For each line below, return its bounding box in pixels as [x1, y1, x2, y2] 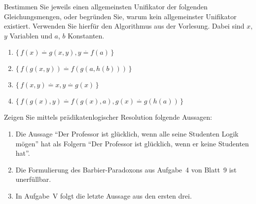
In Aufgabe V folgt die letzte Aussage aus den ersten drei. [15, 190, 192, 201]
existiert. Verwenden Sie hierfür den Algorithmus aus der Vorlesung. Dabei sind [4, 21, 245, 31]
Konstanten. [68, 30, 105, 40]
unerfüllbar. [15, 174, 51, 184]
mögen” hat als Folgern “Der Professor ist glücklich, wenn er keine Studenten [15, 138, 249, 148]
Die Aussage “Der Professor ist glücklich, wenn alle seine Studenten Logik [15, 128, 239, 138]
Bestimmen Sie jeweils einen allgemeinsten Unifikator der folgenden [4, 1, 208, 11]
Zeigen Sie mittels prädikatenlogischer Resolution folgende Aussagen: [4, 112, 212, 122]
